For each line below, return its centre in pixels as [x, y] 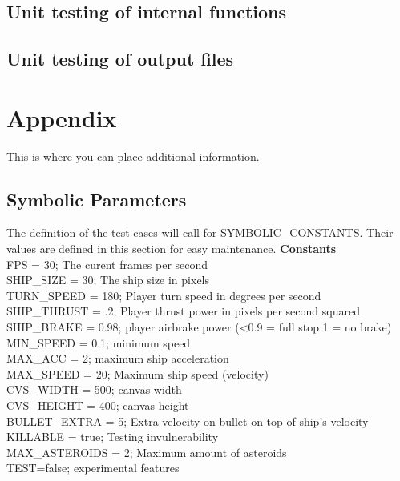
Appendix [62, 117]
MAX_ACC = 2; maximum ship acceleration [118, 358]
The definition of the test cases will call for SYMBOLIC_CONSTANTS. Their [200, 232]
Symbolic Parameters [97, 199]
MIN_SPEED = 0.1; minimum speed [99, 342]
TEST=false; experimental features [93, 468]
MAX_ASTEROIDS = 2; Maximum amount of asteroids [147, 452]
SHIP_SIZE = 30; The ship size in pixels [108, 280]
